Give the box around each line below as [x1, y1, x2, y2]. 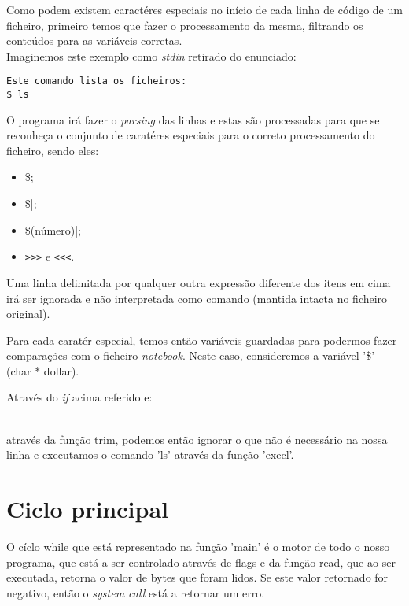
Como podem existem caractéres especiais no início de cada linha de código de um [6, 2, 403, 17]
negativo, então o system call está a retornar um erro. [6, 584, 265, 600]
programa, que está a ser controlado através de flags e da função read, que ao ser [6, 553, 396, 570]
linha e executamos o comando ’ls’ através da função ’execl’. [6, 446, 294, 463]
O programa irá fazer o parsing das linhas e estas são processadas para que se [6, 111, 380, 127]
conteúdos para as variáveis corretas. [6, 32, 182, 49]
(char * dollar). [6, 362, 79, 379]
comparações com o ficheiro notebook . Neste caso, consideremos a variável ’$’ [6, 347, 375, 364]
